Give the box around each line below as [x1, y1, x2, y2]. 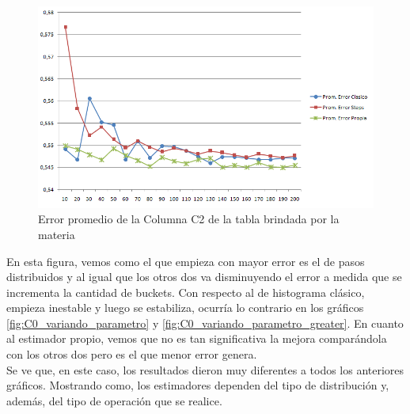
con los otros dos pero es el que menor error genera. [6, 346, 257, 363]
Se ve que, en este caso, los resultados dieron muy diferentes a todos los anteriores [6, 361, 404, 378]
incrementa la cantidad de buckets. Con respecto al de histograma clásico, [6, 283, 365, 300]
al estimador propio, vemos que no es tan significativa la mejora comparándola [6, 330, 387, 347]
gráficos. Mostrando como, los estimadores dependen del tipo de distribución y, [6, 377, 389, 393]
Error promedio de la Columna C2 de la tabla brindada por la [38, 211, 340, 227]
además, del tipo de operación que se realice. [6, 392, 222, 408]
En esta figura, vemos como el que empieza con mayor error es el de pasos [6, 253, 365, 269]
